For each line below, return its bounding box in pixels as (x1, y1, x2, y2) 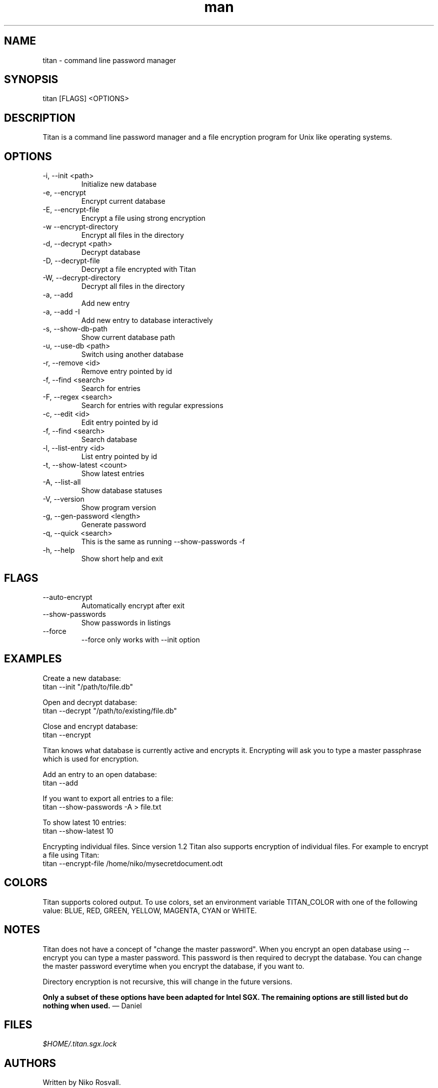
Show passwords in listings (81, 618, 171, 627)
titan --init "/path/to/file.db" (42, 682, 133, 691)
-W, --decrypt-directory (42, 273, 121, 282)
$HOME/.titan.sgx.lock (42, 1039, 117, 1048)
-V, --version (42, 495, 84, 504)
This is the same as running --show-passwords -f (81, 537, 245, 546)
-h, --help (42, 546, 75, 555)
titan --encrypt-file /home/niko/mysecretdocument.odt (42, 859, 223, 868)
